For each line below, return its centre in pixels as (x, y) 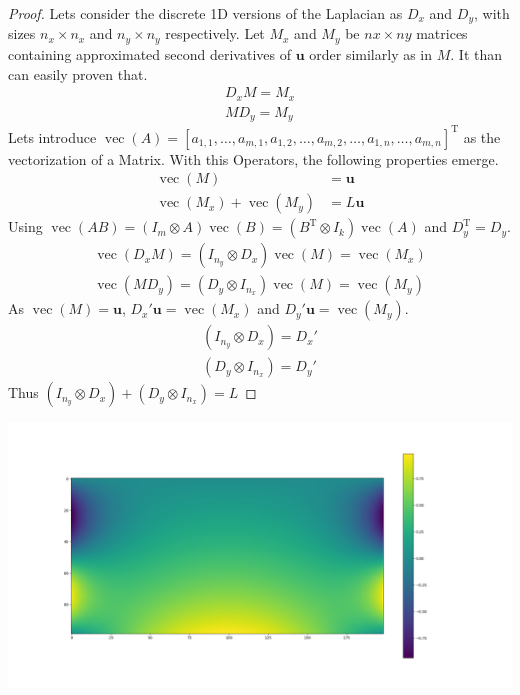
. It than (476, 53)
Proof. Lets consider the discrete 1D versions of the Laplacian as (205, 13)
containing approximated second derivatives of (149, 53)
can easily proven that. (78, 73)
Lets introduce (52, 136)
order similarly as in (371, 53)
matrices (442, 33)
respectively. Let (215, 33)
